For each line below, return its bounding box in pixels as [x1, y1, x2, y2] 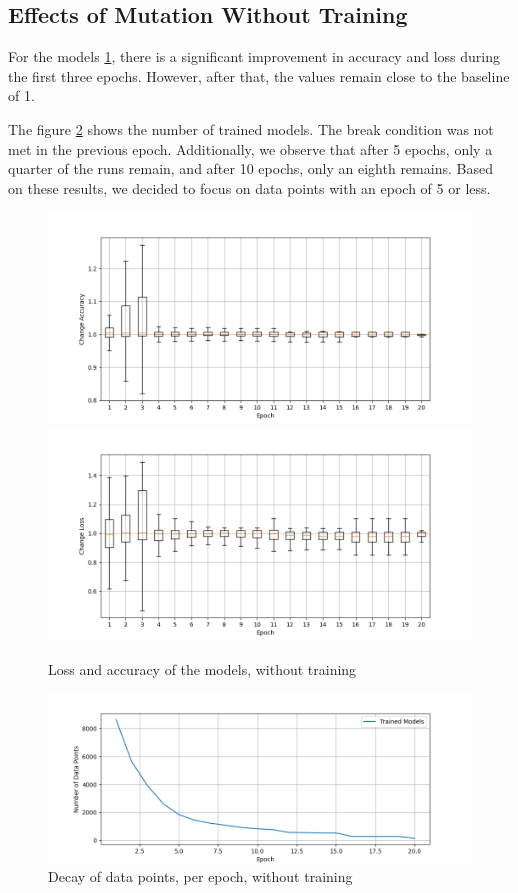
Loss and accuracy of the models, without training [48, 658, 357, 679]
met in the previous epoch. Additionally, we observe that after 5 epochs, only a [8, 138, 493, 159]
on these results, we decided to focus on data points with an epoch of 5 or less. [8, 177, 491, 198]
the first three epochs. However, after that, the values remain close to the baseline [8, 65, 510, 86]
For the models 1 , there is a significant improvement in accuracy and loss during [8, 46, 500, 67]
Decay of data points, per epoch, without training [48, 866, 353, 887]
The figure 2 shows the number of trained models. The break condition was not [8, 118, 494, 139]
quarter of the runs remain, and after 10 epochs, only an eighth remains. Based [8, 158, 493, 179]
